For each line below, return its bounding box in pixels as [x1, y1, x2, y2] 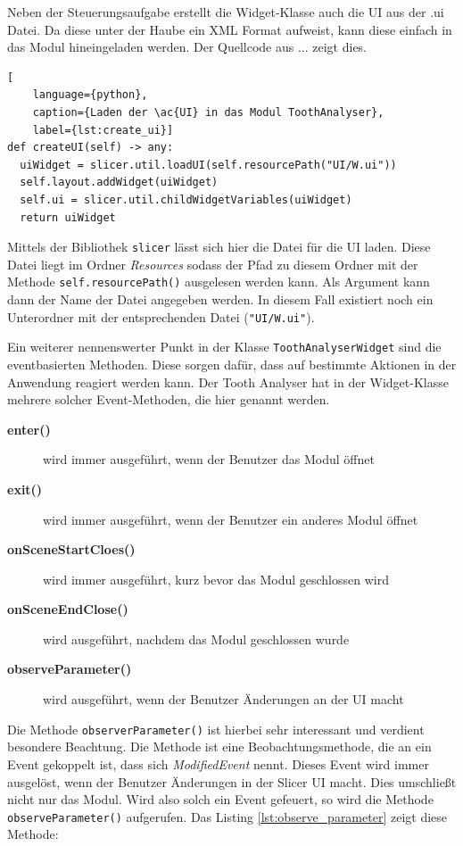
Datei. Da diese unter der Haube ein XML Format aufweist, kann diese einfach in [7, 20, 452, 38]
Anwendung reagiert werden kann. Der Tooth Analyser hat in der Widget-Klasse [7, 372, 449, 391]
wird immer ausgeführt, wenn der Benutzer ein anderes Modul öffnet [43, 510, 418, 528]
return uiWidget [20, 211, 116, 224]
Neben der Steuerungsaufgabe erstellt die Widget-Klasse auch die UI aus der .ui [7, 3, 444, 21]
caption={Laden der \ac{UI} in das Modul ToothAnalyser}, [32, 105, 384, 119]
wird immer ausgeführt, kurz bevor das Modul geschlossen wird [43, 569, 389, 588]
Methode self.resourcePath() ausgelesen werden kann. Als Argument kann [7, 272, 430, 291]
